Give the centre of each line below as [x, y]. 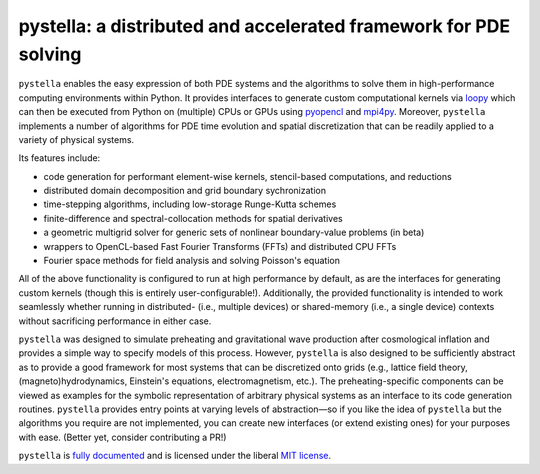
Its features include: [59, 158]
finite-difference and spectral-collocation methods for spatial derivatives [193, 218]
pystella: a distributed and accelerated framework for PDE [264, 26]
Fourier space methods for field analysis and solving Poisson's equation [191, 261]
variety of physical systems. [76, 139]
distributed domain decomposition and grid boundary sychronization [185, 191]
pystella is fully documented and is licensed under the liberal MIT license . [175, 456]
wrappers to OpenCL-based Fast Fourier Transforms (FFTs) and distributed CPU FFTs [220, 246]
